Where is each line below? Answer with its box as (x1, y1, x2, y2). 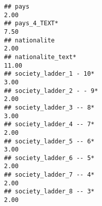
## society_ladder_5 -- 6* (4, 137, 94, 145)
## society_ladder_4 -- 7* (4, 121, 94, 128)
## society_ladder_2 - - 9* (4, 87, 98, 94)
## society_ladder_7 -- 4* (4, 171, 94, 179)
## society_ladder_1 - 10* (4, 70, 94, 78)
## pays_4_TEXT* (4, 20, 59, 27)
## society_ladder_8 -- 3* (4, 188, 94, 195)
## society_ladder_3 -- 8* (4, 104, 94, 111)
